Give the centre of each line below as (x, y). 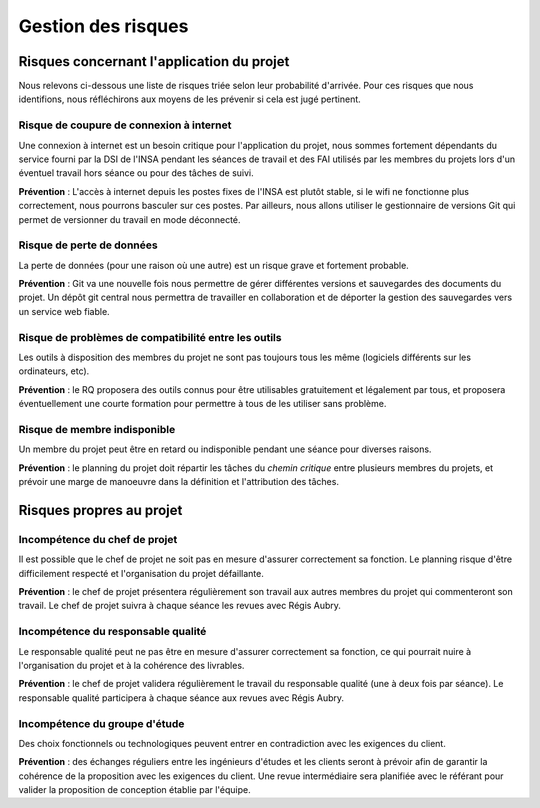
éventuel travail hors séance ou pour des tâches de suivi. (136, 173)
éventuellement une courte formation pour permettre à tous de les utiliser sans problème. (202, 404)
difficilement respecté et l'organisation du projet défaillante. (141, 573)
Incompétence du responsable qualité (112, 632)
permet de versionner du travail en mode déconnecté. (129, 219)
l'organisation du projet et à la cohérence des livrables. (131, 665)
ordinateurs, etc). (54, 371)
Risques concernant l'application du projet (154, 61)
